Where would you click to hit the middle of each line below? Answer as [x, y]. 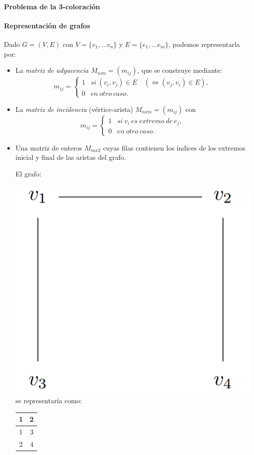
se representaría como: [49, 401]
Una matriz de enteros [49, 147]
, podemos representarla [204, 44]
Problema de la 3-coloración [52, 6]
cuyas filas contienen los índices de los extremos [174, 147]
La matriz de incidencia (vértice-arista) [74, 109]
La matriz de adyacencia [52, 70]
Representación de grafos [47, 25]
